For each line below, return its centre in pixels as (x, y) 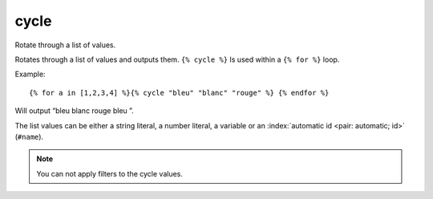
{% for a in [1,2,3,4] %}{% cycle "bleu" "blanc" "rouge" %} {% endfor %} (179, 93)
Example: (30, 74)
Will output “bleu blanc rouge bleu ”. (74, 111)
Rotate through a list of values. (65, 45)
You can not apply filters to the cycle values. (110, 173)
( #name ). (29, 136)
